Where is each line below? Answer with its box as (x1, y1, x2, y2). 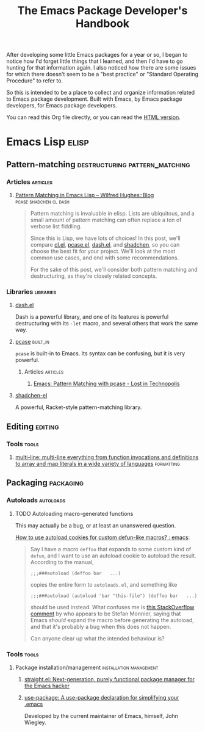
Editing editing (6, 421, 59, 432)
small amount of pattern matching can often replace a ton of (30, 216, 182, 223)
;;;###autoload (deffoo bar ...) (30, 570, 121, 576)
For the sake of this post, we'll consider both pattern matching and (30, 266, 198, 274)
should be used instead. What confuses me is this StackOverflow (30, 603, 195, 611)
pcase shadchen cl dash (15, 198, 70, 205)
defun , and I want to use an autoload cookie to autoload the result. (30, 552, 196, 559)
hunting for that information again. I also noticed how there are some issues (6, 64, 196, 71)
